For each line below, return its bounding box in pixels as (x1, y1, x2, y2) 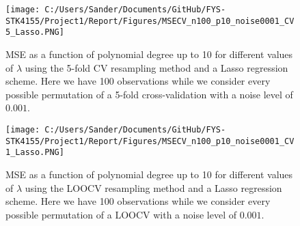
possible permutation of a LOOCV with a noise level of (5, 207, 237, 221)
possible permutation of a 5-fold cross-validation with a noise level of (5, 87, 293, 101)
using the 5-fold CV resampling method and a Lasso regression (25, 60, 288, 74)
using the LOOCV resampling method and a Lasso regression (25, 180, 282, 195)
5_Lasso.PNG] (5, 27, 64, 38)
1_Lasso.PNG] (5, 147, 64, 158)
